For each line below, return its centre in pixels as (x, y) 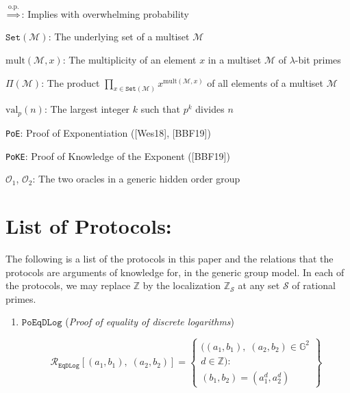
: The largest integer (87, 109)
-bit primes (318, 59)
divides (210, 109)
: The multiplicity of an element (129, 59)
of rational (314, 285)
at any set (259, 285)
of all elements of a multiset (265, 82)
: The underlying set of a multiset (119, 37)
